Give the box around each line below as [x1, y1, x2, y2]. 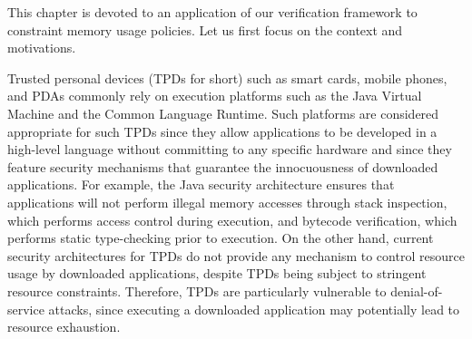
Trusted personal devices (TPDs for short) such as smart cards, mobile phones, [7, 68, 447, 87]
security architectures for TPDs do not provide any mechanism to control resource [7, 246, 465, 265]
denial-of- [390, 281, 443, 300]
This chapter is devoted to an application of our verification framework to [7, 3, 418, 21]
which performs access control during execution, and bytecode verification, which [7, 210, 457, 229]
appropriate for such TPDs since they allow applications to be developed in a [7, 121, 438, 140]
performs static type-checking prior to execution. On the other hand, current [7, 228, 434, 247]
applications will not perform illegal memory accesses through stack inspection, [7, 192, 447, 211]
